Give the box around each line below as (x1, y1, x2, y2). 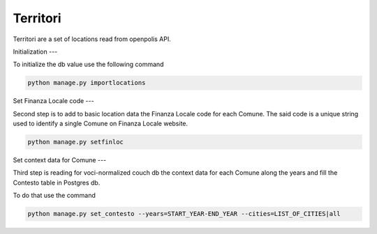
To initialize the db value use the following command (13, 60, 164, 69)
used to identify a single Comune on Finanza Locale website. (13, 119, 188, 128)
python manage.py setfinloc (27, 138, 124, 146)
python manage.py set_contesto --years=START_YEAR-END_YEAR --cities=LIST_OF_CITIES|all (27, 210, 341, 218)
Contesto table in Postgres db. (13, 178, 101, 187)
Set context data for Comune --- (13, 156, 107, 164)
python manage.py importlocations (27, 79, 146, 87)
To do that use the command (13, 192, 96, 200)
